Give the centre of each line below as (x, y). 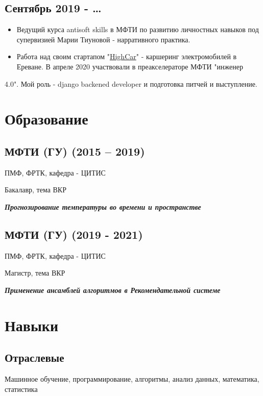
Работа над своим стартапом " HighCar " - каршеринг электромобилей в (127, 56)
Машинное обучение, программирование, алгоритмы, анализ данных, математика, (132, 379)
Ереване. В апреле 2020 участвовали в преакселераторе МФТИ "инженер (130, 66)
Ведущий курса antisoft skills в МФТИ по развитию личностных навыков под (138, 29)
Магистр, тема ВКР (35, 273)
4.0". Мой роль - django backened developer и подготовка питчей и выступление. (131, 83)
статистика (21, 389)
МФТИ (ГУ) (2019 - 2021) (74, 234)
